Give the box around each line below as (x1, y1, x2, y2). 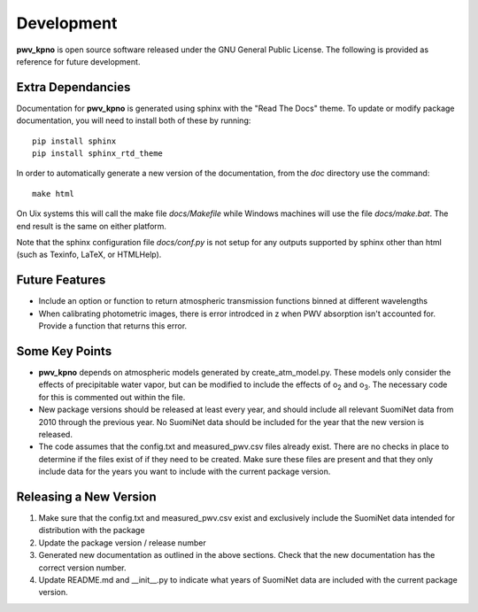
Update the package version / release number (38, 537, 207, 548)
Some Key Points (16, 344, 112, 359)
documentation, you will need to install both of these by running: (16, 115, 251, 126)
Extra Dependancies (16, 80, 131, 95)
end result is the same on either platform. (16, 221, 167, 231)
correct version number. (38, 562, 127, 573)
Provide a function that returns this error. (38, 321, 188, 331)
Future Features (16, 273, 106, 288)
